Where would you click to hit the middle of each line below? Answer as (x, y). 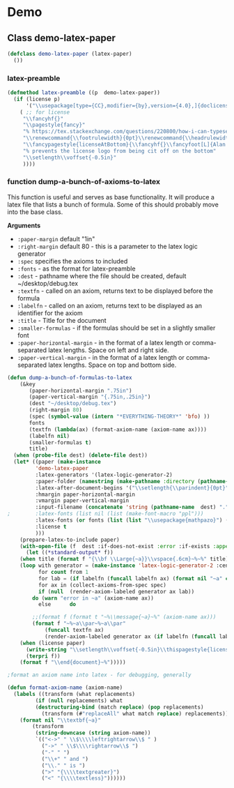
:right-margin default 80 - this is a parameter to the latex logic (108, 246)
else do (57, 605)
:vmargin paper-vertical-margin (82, 501)
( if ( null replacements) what (79, 700)
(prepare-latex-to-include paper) (70, 540)
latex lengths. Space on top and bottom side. (112, 365)
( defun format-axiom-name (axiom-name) (65, 688)
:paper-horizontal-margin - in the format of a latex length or (104, 342)
